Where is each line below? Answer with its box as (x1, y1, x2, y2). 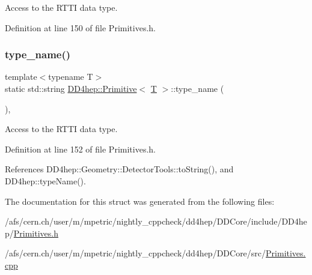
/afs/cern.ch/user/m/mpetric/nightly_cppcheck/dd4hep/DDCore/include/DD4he (5, 215, 307, 228)
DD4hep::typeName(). (5, 174, 86, 187)
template (5, 70, 37, 83)
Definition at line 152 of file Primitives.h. (5, 142, 156, 155)
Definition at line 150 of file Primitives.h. (5, 21, 156, 34)
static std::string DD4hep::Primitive (5, 82, 137, 94)
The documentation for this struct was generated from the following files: (5, 195, 275, 207)
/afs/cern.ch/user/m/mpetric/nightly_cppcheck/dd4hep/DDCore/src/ (5, 247, 266, 259)
